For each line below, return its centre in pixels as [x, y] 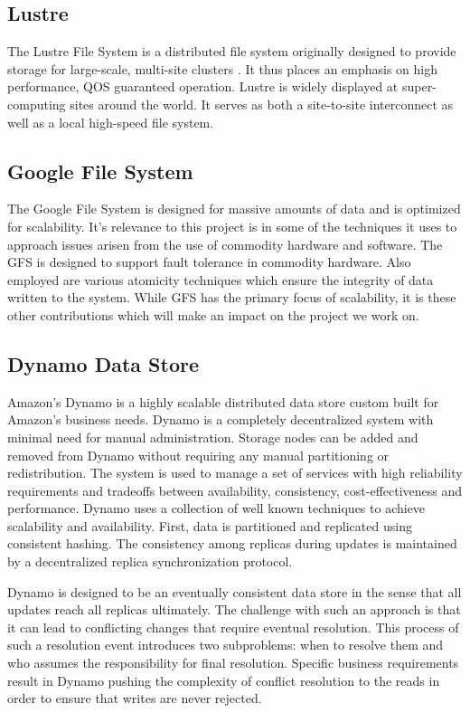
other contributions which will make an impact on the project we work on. [213, 314]
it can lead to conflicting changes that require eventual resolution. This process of [233, 627]
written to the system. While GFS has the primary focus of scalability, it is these [232, 297]
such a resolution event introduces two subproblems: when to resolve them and [226, 645]
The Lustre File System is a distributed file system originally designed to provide [232, 51]
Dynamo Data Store [103, 363]
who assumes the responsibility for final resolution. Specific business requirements [233, 663]
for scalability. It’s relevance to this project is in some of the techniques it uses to [232, 226]
